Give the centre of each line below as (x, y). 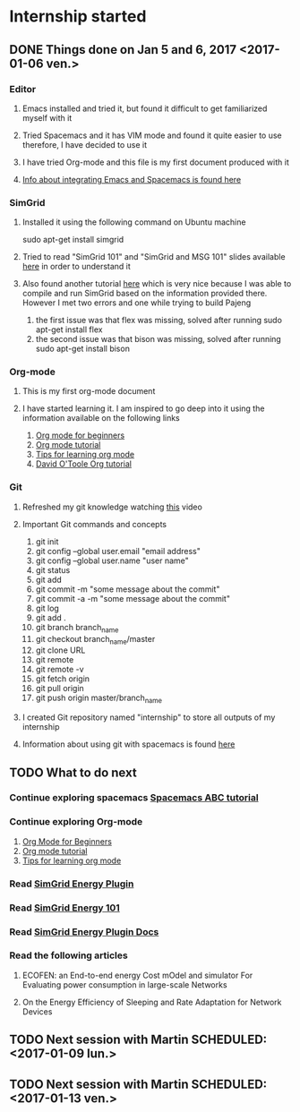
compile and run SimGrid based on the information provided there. (145, 294)
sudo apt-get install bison (82, 349)
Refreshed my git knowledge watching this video (112, 507)
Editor (23, 89)
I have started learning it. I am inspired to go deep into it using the (143, 408)
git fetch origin (63, 679)
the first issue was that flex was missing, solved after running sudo (159, 321)
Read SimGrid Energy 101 (65, 908)
